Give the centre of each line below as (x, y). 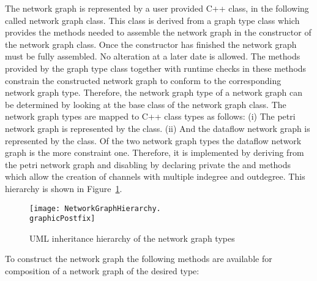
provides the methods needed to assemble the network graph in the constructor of (158, 32)
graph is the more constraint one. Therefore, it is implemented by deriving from (155, 152)
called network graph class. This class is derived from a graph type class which (152, 20)
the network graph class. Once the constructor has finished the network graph (151, 44)
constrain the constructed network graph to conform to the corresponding (143, 80)
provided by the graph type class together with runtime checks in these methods (156, 68)
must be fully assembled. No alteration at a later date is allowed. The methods (153, 56)
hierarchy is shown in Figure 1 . (64, 188)
